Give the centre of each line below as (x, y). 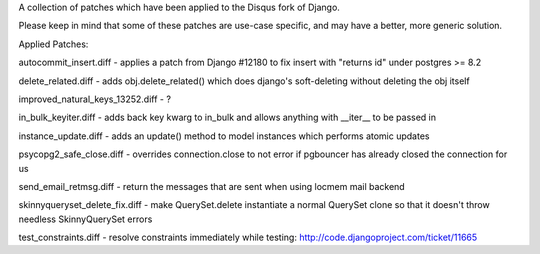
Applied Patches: (53, 44)
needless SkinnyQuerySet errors (85, 219)
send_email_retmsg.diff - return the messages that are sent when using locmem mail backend (211, 186)
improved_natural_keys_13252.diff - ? (95, 99)
